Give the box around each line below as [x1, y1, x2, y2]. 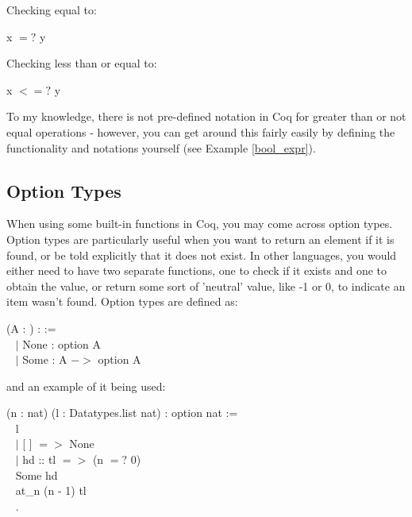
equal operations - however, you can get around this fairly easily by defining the [6, 123, 395, 140]
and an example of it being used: [6, 377, 166, 394]
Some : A [22, 351, 67, 368]
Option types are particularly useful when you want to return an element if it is [6, 230, 395, 247]
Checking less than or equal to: [6, 55, 157, 71]
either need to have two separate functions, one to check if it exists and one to [6, 262, 387, 279]
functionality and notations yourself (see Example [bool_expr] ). [6, 139, 316, 156]
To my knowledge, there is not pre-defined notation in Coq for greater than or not [6, 108, 406, 125]
